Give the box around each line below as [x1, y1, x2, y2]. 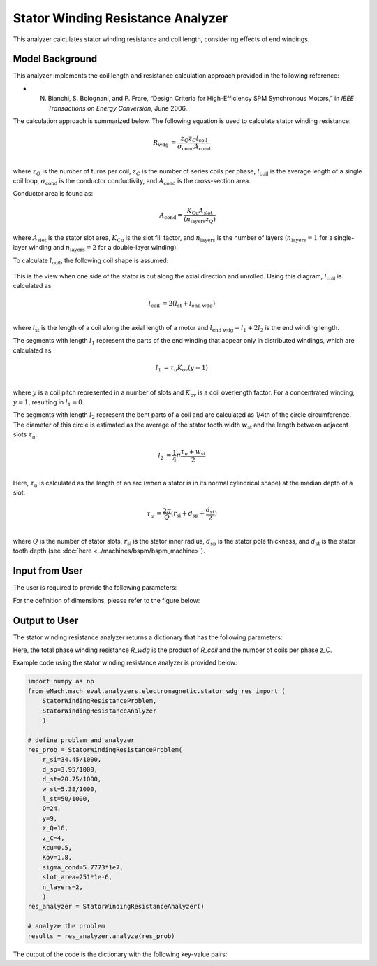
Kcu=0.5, [42, 844, 73, 851]
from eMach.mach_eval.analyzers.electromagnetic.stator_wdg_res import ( [27, 687, 286, 695]
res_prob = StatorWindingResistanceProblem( [27, 746, 183, 754]
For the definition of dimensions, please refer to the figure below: [13, 596, 200, 604]
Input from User [13, 565, 83, 577]
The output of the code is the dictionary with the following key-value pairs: [13, 950, 228, 958]
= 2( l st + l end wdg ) [162, 299, 216, 309]
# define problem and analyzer [27, 736, 135, 744]
